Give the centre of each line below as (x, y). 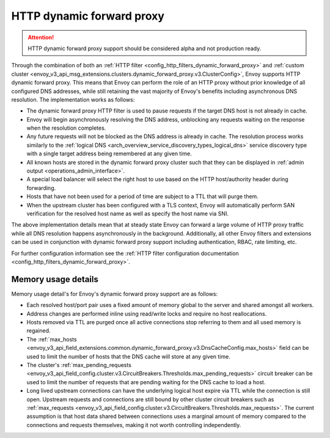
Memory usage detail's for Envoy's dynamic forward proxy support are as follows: (115, 294)
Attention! (41, 37)
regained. (39, 331)
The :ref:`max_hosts (52, 339)
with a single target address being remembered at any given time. (109, 154)
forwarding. (41, 188)
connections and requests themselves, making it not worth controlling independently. (134, 425)
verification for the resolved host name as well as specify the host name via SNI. (128, 213)
